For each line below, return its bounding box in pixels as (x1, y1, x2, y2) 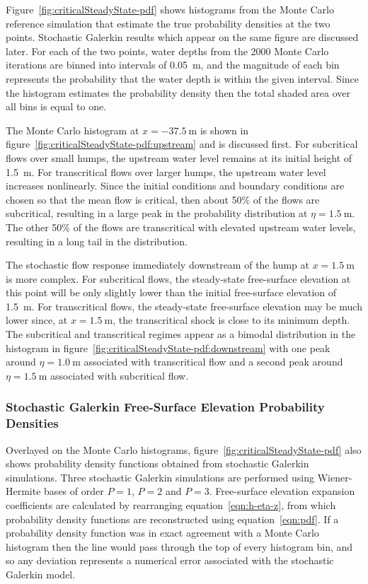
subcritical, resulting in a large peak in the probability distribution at (6, 206, 308, 221)
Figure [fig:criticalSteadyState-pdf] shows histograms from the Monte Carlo (6, 2, 334, 16)
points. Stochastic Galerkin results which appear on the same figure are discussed (6, 30, 359, 45)
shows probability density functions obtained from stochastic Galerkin (6, 456, 309, 471)
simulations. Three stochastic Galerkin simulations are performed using (6, 469, 315, 484)
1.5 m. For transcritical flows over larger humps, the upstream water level (6, 164, 326, 179)
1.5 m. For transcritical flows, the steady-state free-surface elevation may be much (6, 298, 362, 313)
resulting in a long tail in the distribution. (6, 233, 188, 248)
